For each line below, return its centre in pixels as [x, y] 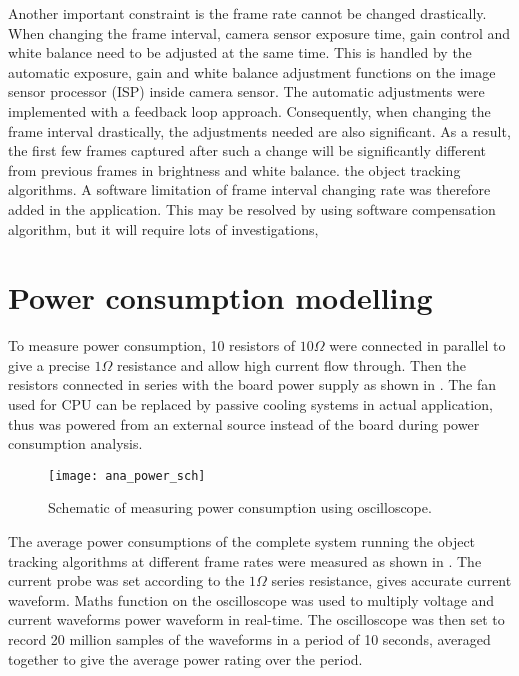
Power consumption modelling [220, 297]
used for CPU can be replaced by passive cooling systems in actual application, [250, 404]
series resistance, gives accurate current [391, 580]
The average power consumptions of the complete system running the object [242, 541]
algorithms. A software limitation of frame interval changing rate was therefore [249, 189]
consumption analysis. [75, 443]
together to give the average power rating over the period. [185, 658]
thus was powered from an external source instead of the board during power [244, 423]
